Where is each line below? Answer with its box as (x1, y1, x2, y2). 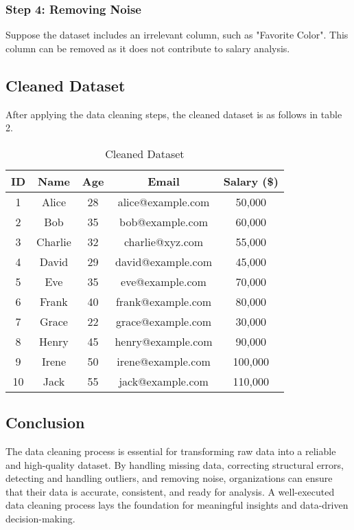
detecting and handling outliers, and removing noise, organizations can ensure (5, 471, 333, 485)
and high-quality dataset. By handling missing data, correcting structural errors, (5, 457, 344, 472)
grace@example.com (115, 313, 212, 329)
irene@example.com (117, 353, 211, 369)
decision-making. (5, 511, 75, 525)
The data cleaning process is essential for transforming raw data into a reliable (5, 444, 336, 458)
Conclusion (5, 412, 85, 433)
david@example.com (115, 253, 212, 269)
